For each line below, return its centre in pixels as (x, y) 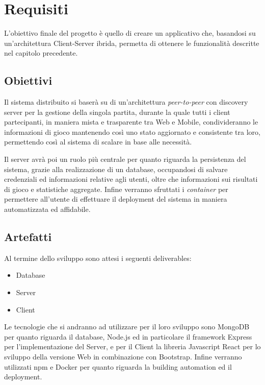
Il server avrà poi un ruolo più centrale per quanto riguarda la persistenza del (125, 159)
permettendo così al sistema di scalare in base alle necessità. (98, 142)
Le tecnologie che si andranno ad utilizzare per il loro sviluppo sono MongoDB (127, 327)
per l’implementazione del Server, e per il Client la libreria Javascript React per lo (132, 346)
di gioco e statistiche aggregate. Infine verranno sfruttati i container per (116, 189)
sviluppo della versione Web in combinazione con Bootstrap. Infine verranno (123, 356)
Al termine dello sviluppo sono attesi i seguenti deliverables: (98, 258)
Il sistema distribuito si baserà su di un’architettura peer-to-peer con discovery (126, 102)
